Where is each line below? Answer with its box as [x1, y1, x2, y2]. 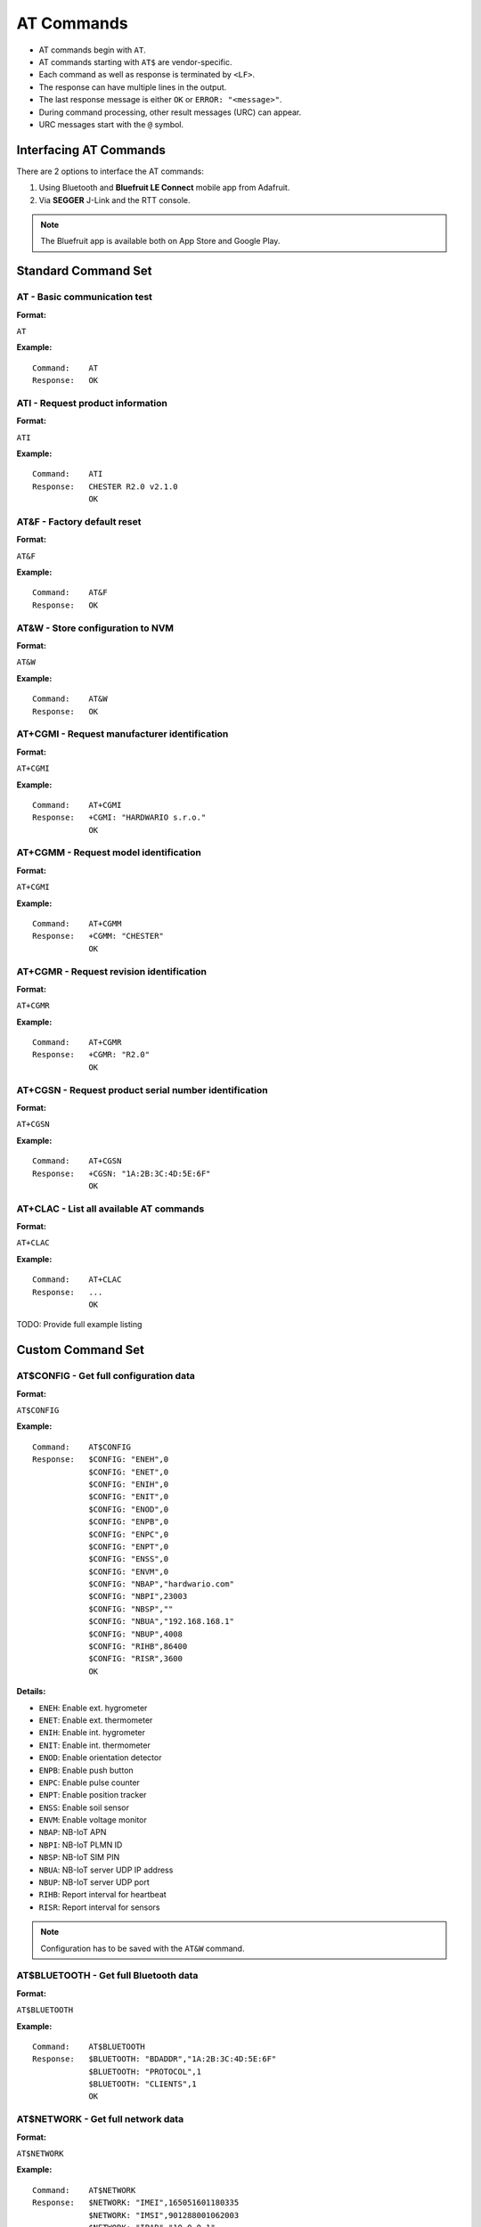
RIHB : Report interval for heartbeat [38, 1889, 167, 1900]
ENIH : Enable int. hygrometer [38, 1727, 146, 1738]
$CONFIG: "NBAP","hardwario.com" [88, 1579, 235, 1589]
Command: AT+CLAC [32, 1275, 122, 1285]
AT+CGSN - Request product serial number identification [16, 1083, 268, 1096]
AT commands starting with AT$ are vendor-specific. [38, 56, 232, 67]
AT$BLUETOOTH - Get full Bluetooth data [16, 1970, 199, 1982]
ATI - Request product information [16, 396, 168, 409]
